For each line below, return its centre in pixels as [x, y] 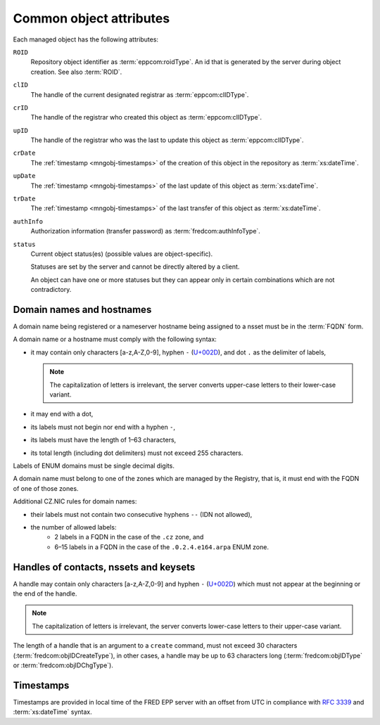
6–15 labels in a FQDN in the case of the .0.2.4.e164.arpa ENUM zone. [161, 547]
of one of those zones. [46, 488]
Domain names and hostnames [82, 309]
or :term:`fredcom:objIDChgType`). [63, 665]
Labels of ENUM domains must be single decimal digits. [94, 466]
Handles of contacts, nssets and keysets [104, 567]
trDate [24, 199]
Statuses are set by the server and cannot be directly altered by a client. [135, 267]
